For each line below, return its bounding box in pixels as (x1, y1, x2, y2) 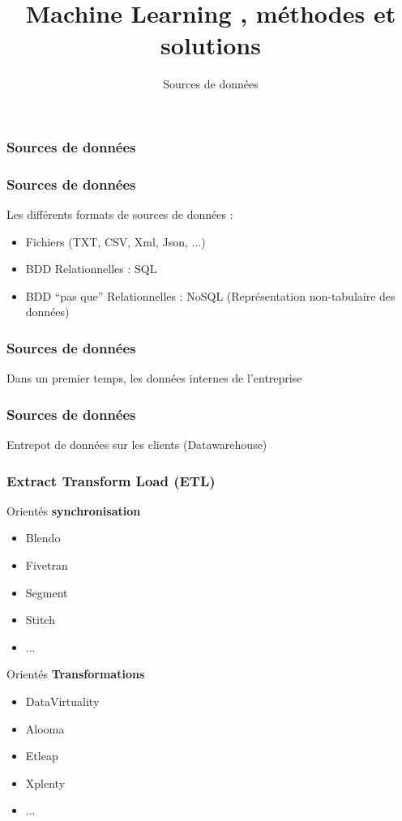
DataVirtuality (25, 693, 100, 710)
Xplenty (25, 774, 66, 791)
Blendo (25, 529, 61, 546)
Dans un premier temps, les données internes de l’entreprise (6, 370, 302, 387)
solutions (160, 28, 261, 62)
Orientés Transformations (6, 665, 145, 682)
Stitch (25, 611, 55, 628)
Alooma (25, 720, 65, 737)
